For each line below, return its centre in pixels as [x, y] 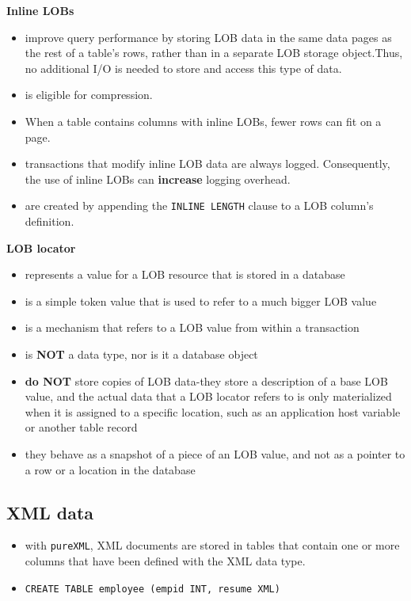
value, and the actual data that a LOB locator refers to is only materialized [208, 396]
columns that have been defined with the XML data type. [165, 560]
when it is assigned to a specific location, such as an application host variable [213, 411]
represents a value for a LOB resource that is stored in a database [185, 274]
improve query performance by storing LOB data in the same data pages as [208, 37]
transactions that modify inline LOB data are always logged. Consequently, [207, 164]
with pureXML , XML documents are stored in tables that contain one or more [212, 545]
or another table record [81, 427]
